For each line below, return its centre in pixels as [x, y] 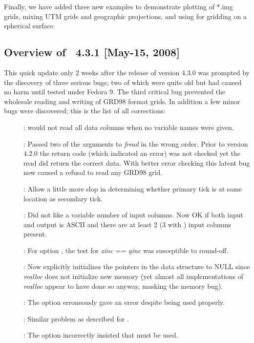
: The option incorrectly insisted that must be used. [101, 335]
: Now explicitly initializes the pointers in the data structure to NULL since [137, 267]
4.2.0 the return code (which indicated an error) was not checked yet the [132, 153]
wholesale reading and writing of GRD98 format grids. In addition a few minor [122, 101]
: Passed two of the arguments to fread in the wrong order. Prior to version [136, 143]
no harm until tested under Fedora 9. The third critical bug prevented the [115, 92]
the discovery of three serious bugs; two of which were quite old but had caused [123, 82]
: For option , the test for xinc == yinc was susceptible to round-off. [126, 250]
